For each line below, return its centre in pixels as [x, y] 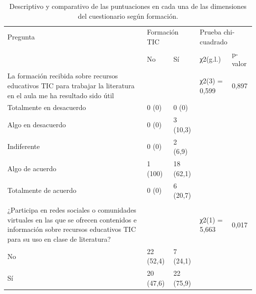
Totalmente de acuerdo [42, 190]
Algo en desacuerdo [37, 124]
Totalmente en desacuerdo [47, 107]
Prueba [210, 32]
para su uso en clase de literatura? [59, 239]
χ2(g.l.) [210, 58]
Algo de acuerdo [32, 168]
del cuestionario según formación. [128, 16]
